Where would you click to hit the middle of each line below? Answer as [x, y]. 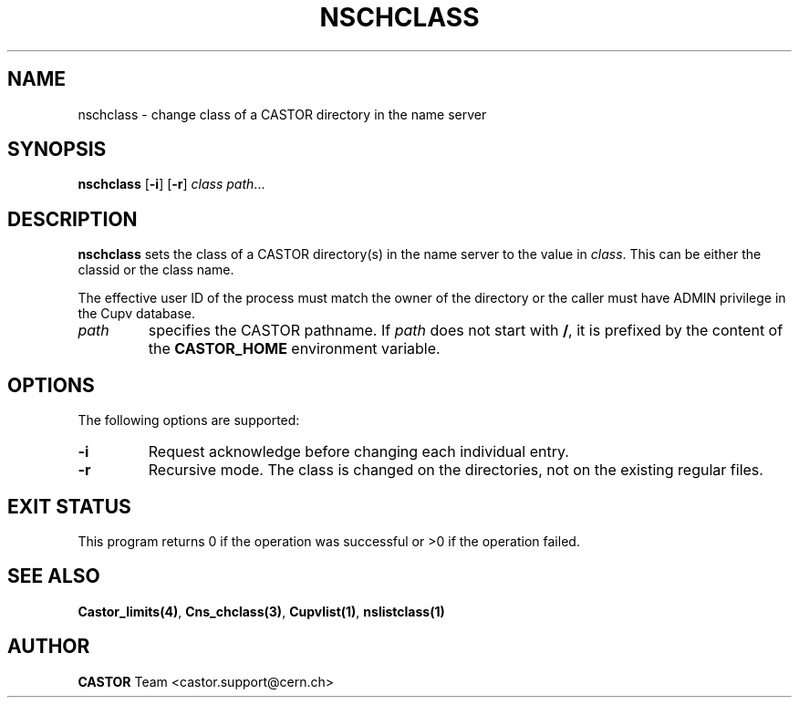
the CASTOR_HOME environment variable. [294, 349]
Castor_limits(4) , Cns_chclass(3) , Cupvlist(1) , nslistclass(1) [261, 611]
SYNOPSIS [57, 150]
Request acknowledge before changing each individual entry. [358, 452]
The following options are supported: [189, 420]
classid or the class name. [156, 270]
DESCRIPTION [73, 219]
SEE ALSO [54, 576]
